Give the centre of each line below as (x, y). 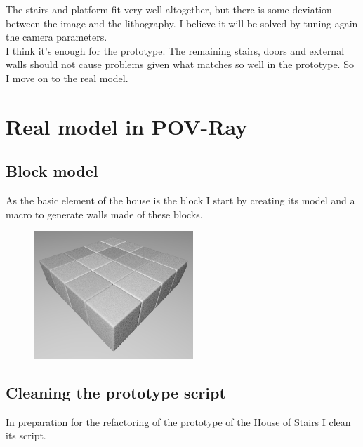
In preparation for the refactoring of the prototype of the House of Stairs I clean (178, 421)
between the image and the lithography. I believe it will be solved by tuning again (182, 23)
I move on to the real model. (67, 78)
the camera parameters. (57, 37)
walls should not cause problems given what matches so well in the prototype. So (180, 64)
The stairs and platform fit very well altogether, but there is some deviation (169, 9)
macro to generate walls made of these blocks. (104, 214)
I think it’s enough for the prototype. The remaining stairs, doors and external (175, 50)
